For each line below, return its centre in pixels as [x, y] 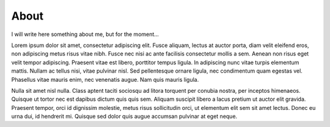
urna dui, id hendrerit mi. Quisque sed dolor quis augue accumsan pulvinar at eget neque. [124, 117]
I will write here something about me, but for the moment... [85, 34]
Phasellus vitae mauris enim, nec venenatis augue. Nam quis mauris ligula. [105, 79]
